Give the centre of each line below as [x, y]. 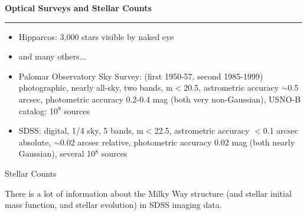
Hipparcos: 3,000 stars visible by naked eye [96, 36]
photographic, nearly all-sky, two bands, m [96, 87]
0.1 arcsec [280, 130]
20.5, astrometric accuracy [231, 87]
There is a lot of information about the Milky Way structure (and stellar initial [148, 193]
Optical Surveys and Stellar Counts [78, 8]
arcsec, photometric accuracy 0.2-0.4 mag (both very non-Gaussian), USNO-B [160, 99]
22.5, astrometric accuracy [202, 130]
